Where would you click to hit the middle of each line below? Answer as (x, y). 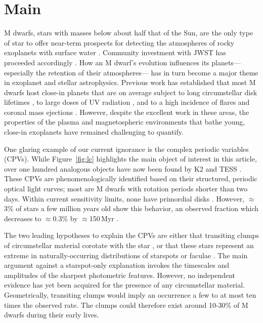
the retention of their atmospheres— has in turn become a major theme (147, 72)
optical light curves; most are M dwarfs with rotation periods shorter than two (126, 189)
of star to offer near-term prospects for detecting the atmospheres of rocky (119, 42)
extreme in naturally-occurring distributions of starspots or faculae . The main (126, 255)
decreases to (23, 218)
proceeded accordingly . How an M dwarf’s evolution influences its (107, 62)
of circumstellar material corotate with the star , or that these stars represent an (129, 245)
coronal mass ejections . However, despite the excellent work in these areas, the (127, 112)
